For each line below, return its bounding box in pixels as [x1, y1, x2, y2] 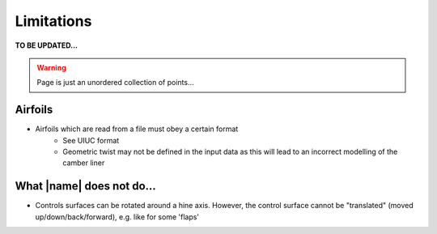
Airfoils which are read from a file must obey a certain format [35, 124, 239, 134]
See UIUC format [62, 135, 120, 145]
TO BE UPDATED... [15, 40, 78, 50]
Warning [36, 62, 66, 72]
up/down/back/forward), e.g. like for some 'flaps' [35, 211, 200, 222]
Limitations [15, 12, 92, 30]
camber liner [62, 158, 105, 168]
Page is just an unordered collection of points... [36, 78, 194, 87]
